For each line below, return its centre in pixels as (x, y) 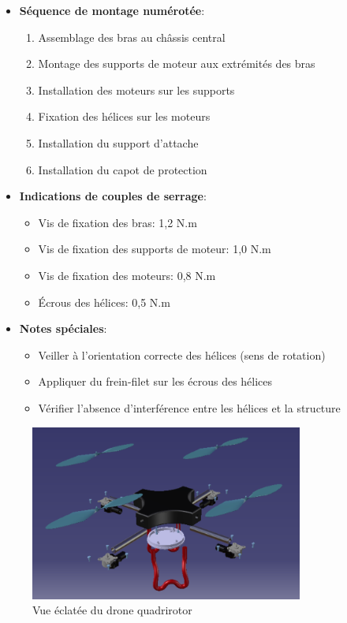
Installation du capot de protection (123, 169)
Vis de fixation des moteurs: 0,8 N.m (127, 275)
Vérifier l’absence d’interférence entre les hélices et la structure (189, 407)
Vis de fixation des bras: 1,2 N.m (118, 222)
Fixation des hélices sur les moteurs (124, 116)
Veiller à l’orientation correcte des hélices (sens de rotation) (182, 354)
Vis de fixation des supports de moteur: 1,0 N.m (155, 249)
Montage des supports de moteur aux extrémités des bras (177, 63)
